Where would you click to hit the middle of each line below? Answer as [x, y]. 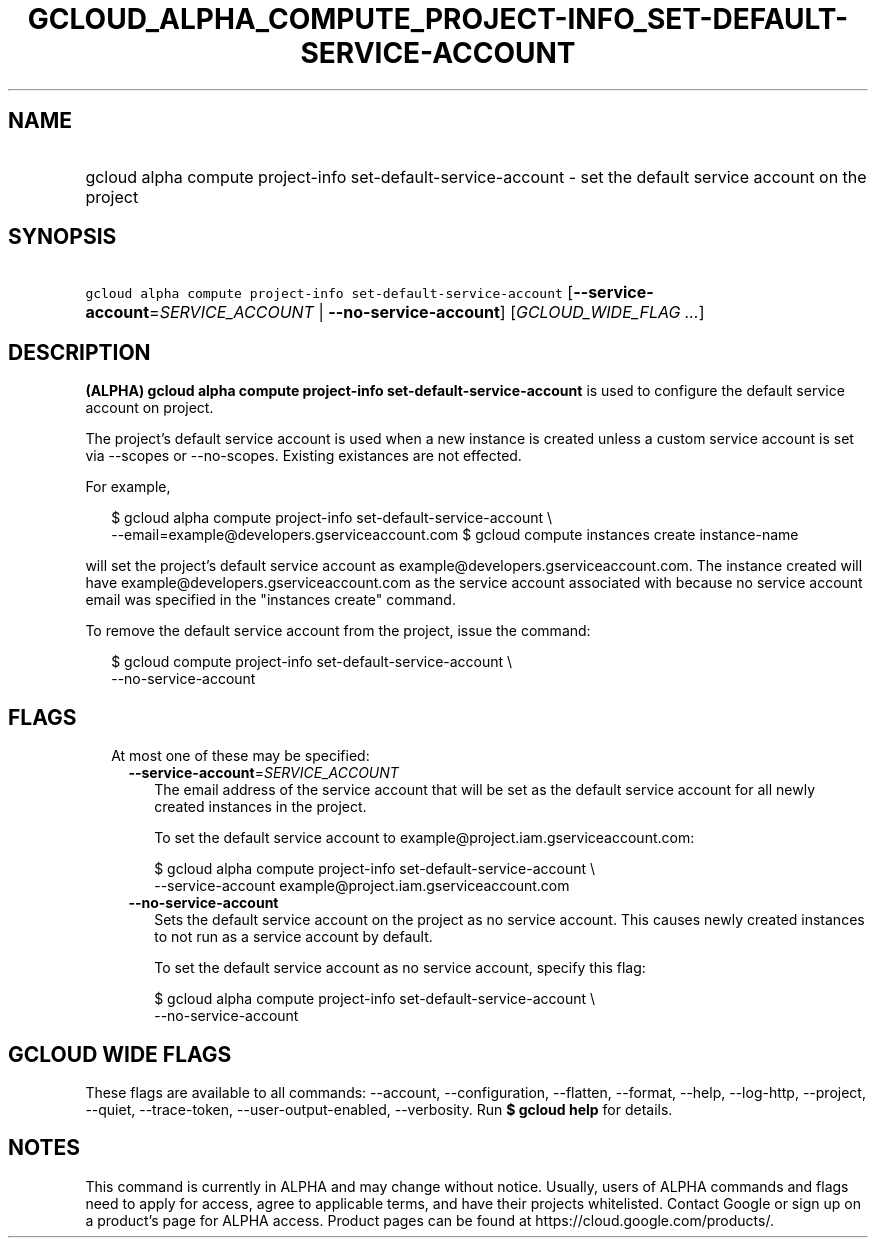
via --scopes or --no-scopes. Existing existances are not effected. [303, 456]
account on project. [149, 408]
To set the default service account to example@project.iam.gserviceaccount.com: [424, 838]
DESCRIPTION [79, 352]
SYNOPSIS [62, 237]
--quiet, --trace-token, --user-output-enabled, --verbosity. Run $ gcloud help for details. [379, 1109]
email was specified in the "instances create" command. [270, 600]
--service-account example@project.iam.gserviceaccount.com [362, 886]
